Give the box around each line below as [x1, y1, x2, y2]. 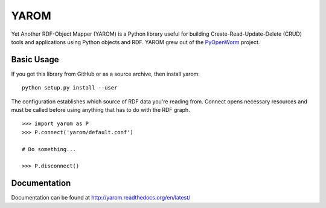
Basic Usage [11, 54, 59, 65]
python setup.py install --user [22, 85, 118, 91]
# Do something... [22, 146, 77, 152]
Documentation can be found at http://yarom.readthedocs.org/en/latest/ [11, 194, 191, 201]
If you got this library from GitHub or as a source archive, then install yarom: [11, 70, 200, 77]
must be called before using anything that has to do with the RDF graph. [11, 106, 190, 114]
